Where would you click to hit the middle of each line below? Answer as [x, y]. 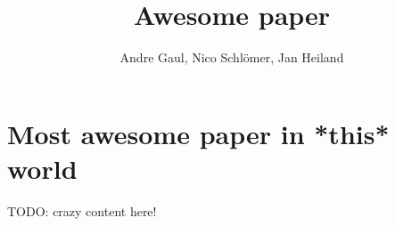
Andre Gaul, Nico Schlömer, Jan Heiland [232, 57]
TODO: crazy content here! [82, 210]
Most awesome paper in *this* [198, 133]
